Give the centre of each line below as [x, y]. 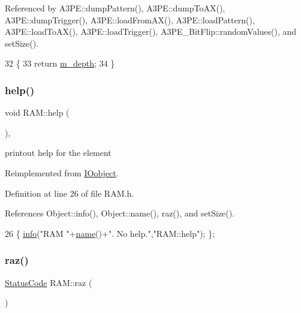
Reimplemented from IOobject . [62, 172]
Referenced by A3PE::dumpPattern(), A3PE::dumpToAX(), [115, 8]
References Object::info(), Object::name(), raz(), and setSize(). [120, 213]
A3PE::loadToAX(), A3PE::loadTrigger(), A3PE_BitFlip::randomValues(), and [151, 31]
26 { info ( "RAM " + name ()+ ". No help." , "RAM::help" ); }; [110, 233]
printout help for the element [58, 153]
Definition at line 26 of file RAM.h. [70, 193]
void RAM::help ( [37, 112]
